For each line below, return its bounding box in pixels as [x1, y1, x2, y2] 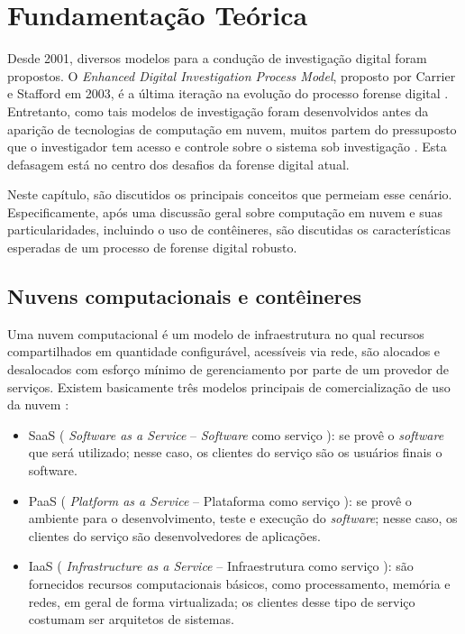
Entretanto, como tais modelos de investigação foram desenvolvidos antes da [7, 101, 429, 120]
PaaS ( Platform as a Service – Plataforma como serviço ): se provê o [28, 491, 412, 510]
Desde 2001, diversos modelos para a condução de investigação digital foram [7, 49, 427, 68]
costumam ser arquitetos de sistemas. [28, 610, 234, 629]
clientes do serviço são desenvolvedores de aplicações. [28, 526, 321, 545]
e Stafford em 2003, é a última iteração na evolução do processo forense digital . [7, 84, 449, 103]
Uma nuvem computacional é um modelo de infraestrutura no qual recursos [7, 324, 424, 343]
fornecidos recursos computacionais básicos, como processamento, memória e [28, 574, 451, 593]
